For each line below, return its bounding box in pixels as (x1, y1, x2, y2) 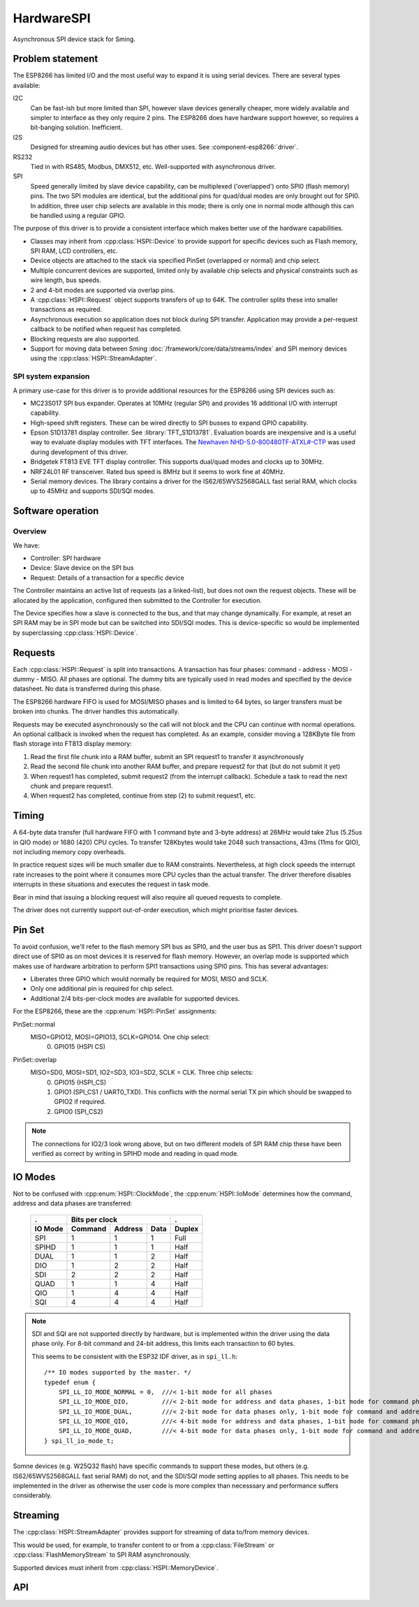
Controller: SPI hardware (30, 554, 101, 562)
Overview (13, 527, 47, 536)
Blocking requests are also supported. (30, 335, 140, 343)
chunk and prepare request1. (30, 782, 113, 790)
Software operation (13, 505, 99, 517)
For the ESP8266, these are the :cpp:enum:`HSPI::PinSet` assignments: (13, 1007, 217, 1015)
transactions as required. (30, 305, 103, 314)
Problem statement (13, 53, 98, 65)
